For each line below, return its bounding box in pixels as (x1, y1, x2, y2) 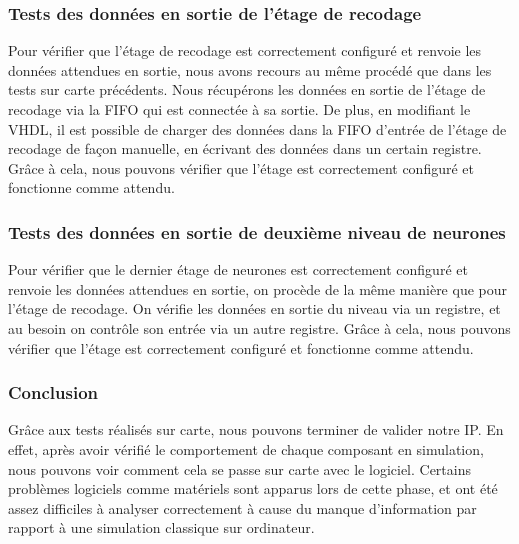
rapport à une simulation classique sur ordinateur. (8, 517, 315, 538)
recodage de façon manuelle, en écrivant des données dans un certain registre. (8, 138, 482, 159)
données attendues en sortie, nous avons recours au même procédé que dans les (8, 59, 492, 80)
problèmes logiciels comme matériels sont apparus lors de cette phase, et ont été (8, 478, 498, 499)
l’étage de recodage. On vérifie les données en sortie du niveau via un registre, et (8, 298, 501, 319)
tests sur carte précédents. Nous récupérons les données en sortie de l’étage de (8, 79, 486, 100)
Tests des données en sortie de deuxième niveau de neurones (8, 219, 506, 244)
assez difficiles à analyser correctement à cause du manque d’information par (8, 497, 477, 518)
